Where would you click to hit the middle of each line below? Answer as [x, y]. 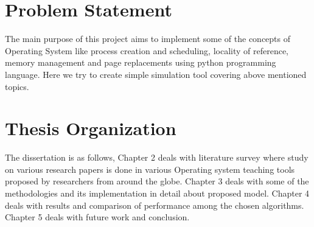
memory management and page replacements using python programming [141, 62]
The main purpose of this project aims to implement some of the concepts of [148, 39]
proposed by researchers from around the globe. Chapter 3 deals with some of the [157, 181]
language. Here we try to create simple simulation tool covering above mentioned [156, 74]
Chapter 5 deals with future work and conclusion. [97, 217]
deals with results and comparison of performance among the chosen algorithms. [155, 205]
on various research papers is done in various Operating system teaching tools [150, 169]
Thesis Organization [91, 128]
